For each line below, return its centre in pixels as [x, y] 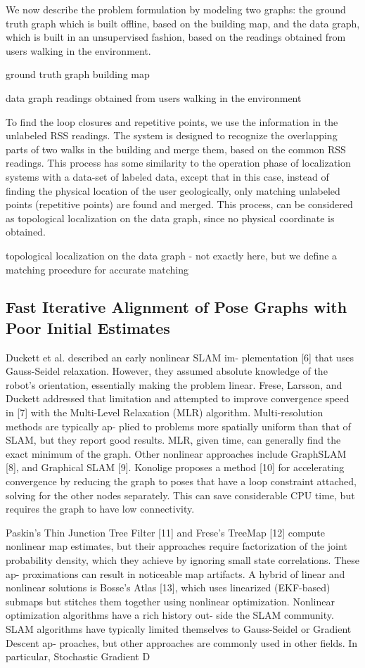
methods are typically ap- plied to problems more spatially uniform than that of [178, 426]
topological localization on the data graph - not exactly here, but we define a [172, 255]
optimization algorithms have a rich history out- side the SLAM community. [170, 615]
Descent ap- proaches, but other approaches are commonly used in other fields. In [182, 642]
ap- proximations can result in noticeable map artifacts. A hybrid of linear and [175, 573]
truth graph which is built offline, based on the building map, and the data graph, [183, 23]
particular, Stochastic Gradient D [78, 656]
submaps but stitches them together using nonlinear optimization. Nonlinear [170, 601]
